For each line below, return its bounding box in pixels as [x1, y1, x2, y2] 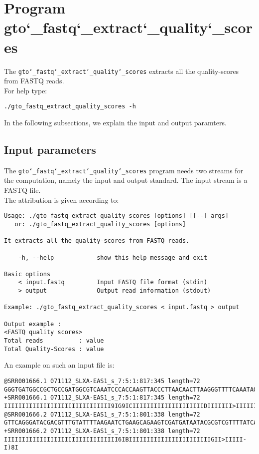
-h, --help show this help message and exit [18, 254, 208, 261]
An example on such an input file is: [4, 360, 115, 370]
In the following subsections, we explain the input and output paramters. [4, 117, 227, 127]
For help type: [4, 85, 47, 95]
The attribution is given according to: [4, 194, 119, 205]
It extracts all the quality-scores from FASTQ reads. [4, 237, 190, 245]
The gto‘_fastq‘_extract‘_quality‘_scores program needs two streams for [4, 165, 244, 175]
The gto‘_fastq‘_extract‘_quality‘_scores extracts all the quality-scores [4, 65, 239, 76]
